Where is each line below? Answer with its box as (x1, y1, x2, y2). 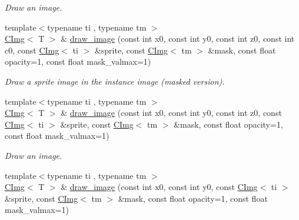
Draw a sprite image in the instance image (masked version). (5, 75, 225, 87)
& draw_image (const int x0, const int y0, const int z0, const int (61, 32, 295, 45)
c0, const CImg (5, 44, 59, 56)
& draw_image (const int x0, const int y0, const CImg (61, 181, 258, 193)
